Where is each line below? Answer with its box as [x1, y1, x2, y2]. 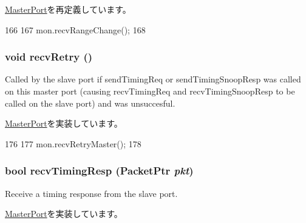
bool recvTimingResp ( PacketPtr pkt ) [5, 163, 194, 178]
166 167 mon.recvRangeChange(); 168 [5, 23, 146, 36]
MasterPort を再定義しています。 [5, 3, 131, 15]
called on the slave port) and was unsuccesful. [5, 96, 175, 109]
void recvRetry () [5, 49, 93, 64]
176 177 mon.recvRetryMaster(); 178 [5, 137, 141, 150]
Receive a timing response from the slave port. [5, 187, 178, 199]
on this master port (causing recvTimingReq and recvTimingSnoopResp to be [5, 85, 295, 97]
